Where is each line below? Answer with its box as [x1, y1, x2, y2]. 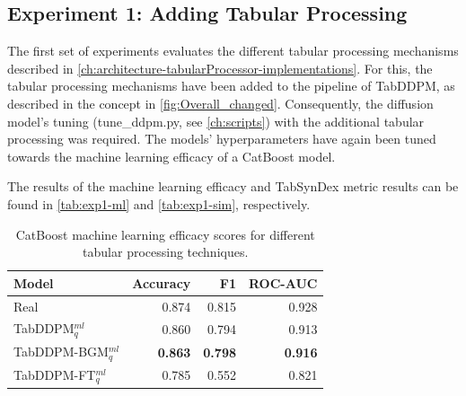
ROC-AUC [248, 273, 318, 292]
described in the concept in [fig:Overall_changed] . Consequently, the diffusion [7, 93, 434, 112]
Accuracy [132, 273, 191, 292]
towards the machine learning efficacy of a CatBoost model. [7, 146, 336, 165]
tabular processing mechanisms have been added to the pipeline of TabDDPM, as [7, 76, 455, 95]
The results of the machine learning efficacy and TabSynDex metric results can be [7, 177, 459, 196]
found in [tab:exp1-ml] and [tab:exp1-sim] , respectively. [7, 194, 311, 213]
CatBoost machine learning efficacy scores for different [15, 224, 315, 243]
